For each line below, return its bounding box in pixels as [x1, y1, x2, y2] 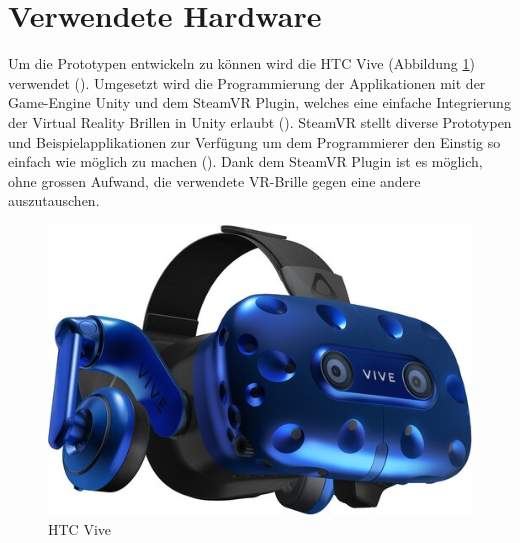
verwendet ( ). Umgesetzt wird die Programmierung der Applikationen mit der [8, 72, 486, 93]
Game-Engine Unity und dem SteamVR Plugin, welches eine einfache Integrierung [8, 92, 511, 113]
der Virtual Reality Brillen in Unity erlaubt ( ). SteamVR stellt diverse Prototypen [8, 111, 512, 132]
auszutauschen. [8, 190, 100, 211]
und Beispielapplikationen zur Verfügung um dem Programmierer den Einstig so [8, 131, 501, 152]
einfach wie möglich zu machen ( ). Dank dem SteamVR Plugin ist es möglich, [8, 151, 483, 172]
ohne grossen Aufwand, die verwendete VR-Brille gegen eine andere [8, 170, 421, 191]
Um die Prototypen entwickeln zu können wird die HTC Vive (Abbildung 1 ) [8, 53, 475, 74]
